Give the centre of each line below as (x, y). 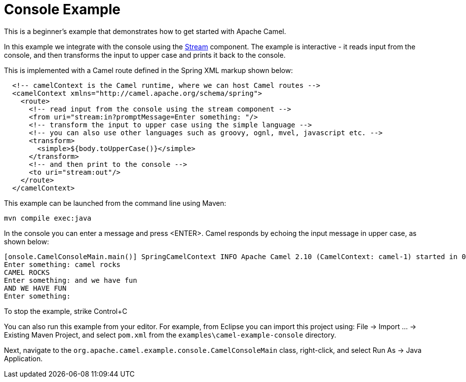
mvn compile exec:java (48, 218)
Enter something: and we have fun (71, 280)
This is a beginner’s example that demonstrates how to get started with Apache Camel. (145, 31)
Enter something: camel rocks (62, 264)
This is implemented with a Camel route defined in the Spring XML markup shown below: (149, 70)
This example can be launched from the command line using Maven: (115, 203)
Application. (23, 358)
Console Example (62, 9)
